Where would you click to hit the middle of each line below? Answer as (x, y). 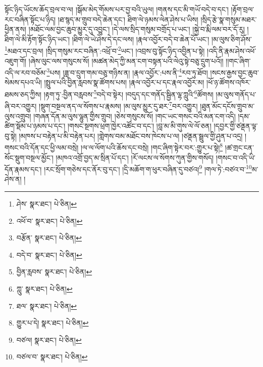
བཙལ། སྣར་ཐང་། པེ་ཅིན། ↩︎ (49, 339)
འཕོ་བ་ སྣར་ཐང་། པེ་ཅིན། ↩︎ (49, 220)
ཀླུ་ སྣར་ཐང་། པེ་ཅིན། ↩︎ (44, 289)
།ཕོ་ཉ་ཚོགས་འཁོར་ (229, 82)
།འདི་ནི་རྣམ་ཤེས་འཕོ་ (232, 51)
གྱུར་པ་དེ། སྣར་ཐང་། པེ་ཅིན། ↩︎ (52, 323)
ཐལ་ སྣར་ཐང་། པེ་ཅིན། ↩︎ (47, 305)
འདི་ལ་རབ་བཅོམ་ (26, 72)
